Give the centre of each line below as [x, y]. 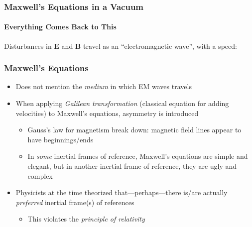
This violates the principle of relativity [86, 219]
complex [40, 175]
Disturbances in [28, 46]
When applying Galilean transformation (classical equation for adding [122, 103]
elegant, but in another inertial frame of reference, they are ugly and [132, 166]
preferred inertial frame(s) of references [75, 202]
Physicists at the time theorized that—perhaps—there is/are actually [122, 192]
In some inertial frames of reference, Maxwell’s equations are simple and [138, 156]
